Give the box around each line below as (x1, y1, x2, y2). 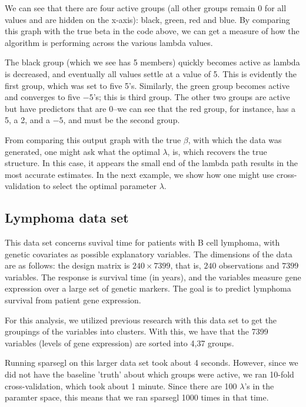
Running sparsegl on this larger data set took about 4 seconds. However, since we (5, 356, 298, 369)
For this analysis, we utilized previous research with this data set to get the (5, 313, 277, 326)
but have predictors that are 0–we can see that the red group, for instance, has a (5, 102, 296, 114)
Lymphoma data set (5, 209, 129, 227)
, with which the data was (188, 133, 282, 145)
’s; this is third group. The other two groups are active (93, 91, 290, 103)
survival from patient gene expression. (5, 294, 141, 306)
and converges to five (5, 91, 81, 103)
